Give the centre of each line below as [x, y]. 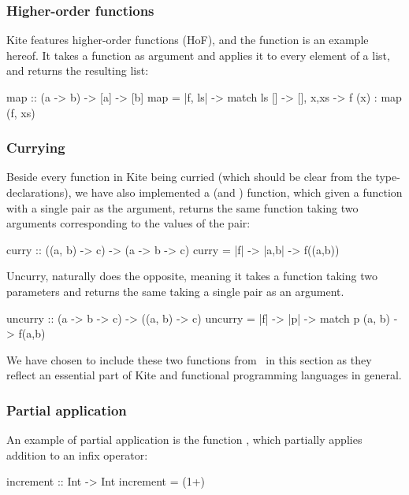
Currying [36, 148]
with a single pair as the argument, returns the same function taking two [182, 207]
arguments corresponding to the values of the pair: [128, 223]
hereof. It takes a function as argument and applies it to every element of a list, [198, 55]
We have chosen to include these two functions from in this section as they [189, 359]
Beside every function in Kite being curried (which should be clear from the [189, 177]
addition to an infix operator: [77, 454]
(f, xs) [21, 112]
